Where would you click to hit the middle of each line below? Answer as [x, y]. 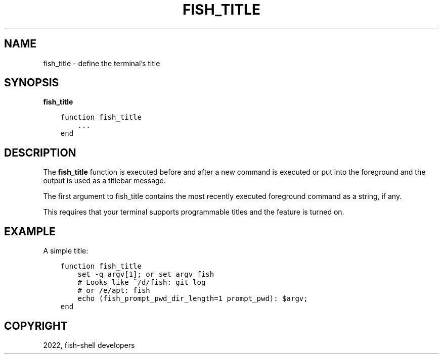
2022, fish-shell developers [89, 345]
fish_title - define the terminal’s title [102, 63]
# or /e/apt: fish [114, 291]
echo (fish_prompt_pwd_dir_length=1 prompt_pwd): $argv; [193, 299]
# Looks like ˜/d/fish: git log [142, 283]
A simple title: [66, 251]
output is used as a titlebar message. [104, 181]
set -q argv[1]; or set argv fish [146, 274]
